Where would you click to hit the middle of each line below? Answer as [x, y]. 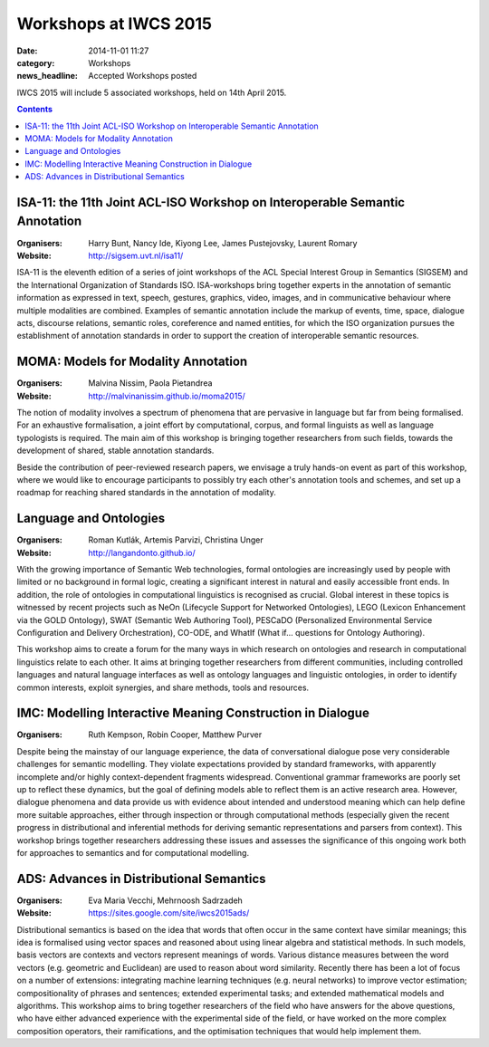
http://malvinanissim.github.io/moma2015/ [167, 396]
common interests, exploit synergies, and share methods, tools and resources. [163, 687]
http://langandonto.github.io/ [142, 552]
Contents [35, 110]
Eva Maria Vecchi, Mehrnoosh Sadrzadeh [166, 900]
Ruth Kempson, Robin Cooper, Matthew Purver [175, 735]
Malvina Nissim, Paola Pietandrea [150, 383]
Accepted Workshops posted [143, 76]
